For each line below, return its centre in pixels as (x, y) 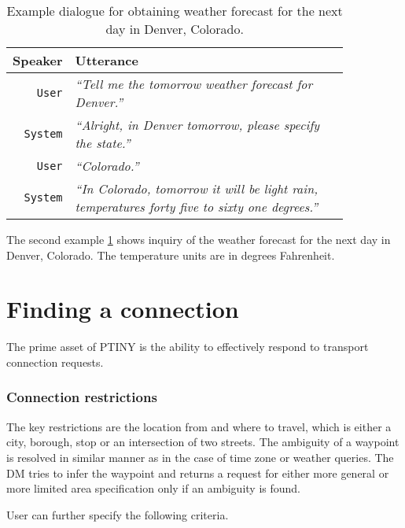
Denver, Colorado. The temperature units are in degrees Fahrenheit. (171, 255)
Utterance (107, 60)
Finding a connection (123, 309)
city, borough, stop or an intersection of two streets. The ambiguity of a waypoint (203, 442)
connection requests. (55, 362)
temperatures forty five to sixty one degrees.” (197, 207)
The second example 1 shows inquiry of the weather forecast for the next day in (199, 239)
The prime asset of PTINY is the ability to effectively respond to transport (188, 347)
